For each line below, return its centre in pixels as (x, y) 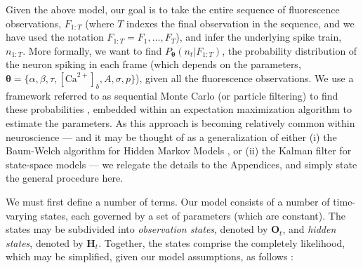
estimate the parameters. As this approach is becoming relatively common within (180, 122)
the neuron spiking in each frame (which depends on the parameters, (153, 64)
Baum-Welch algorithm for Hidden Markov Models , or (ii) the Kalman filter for (179, 150)
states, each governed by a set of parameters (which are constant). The (193, 215)
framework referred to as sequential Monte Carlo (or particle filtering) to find (172, 95)
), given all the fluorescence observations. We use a (245, 78)
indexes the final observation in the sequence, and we (240, 23)
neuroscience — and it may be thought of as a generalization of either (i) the (171, 136)
